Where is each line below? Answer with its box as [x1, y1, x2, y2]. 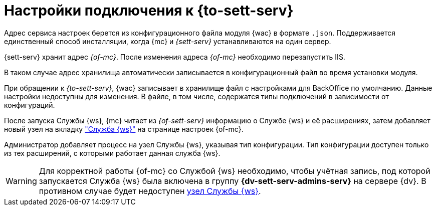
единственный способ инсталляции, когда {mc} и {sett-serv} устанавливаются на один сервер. [4, 37, 331, 46]
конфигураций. [4, 100, 55, 109]
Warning [6, 175, 37, 186]
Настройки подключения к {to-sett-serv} [4, 2, 294, 19]
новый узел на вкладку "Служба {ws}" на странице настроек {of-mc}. [4, 124, 244, 133]
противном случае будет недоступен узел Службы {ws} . [39, 185, 261, 196]
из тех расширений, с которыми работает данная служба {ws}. [4, 148, 221, 157]
